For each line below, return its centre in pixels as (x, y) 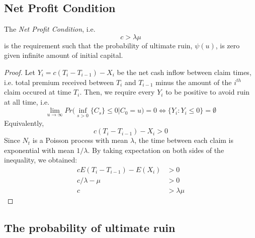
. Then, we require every (117, 92)
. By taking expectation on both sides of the (156, 150)
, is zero (228, 45)
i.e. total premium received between (59, 82)
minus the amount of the (194, 82)
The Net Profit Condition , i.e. (50, 29)
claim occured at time (38, 92)
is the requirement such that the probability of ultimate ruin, (98, 45)
